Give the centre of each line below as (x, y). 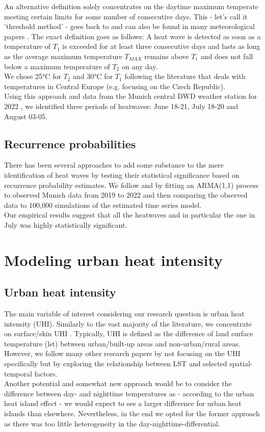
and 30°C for (93, 76)
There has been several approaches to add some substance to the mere (114, 165)
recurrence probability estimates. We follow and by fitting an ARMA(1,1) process (131, 185)
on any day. (140, 66)
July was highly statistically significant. (66, 224)
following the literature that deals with (185, 76)
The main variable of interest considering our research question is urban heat (124, 314)
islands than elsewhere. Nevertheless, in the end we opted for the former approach (132, 413)
